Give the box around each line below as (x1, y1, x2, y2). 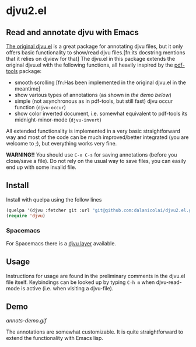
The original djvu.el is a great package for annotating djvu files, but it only (6, 43, 183, 50)
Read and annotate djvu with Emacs (6, 27, 139, 37)
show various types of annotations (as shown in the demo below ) (14, 92, 172, 98)
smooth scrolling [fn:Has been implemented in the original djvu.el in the (14, 79, 187, 86)
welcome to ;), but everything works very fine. (6, 140, 117, 147)
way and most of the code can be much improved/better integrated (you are (6, 134, 189, 141)
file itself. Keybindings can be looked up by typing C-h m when (6, 279, 155, 286)
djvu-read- (156, 279, 182, 286)
